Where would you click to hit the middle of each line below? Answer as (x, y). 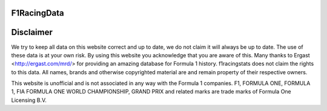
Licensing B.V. (29, 100)
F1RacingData (38, 13)
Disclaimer (32, 32)
